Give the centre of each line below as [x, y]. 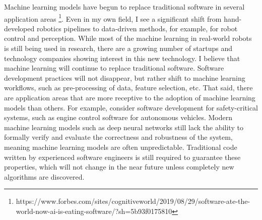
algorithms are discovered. [44, 176]
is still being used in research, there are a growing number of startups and [118, 48]
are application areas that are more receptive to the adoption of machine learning [130, 97]
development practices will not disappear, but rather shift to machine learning [125, 77]
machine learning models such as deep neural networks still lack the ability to [124, 127]
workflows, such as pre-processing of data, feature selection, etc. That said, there [128, 88]
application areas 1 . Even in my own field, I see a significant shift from [113, 18]
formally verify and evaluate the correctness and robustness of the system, [118, 137]
